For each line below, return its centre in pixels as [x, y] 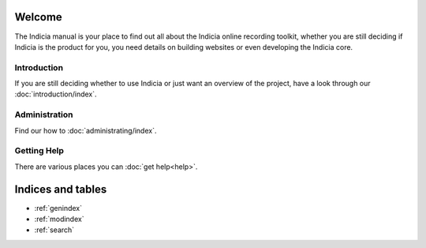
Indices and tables [61, 189]
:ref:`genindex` [58, 208]
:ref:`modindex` [59, 219]
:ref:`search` [54, 230]
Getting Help [39, 151]
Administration [44, 115]
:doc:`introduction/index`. [56, 94]
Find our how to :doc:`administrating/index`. [86, 130]
